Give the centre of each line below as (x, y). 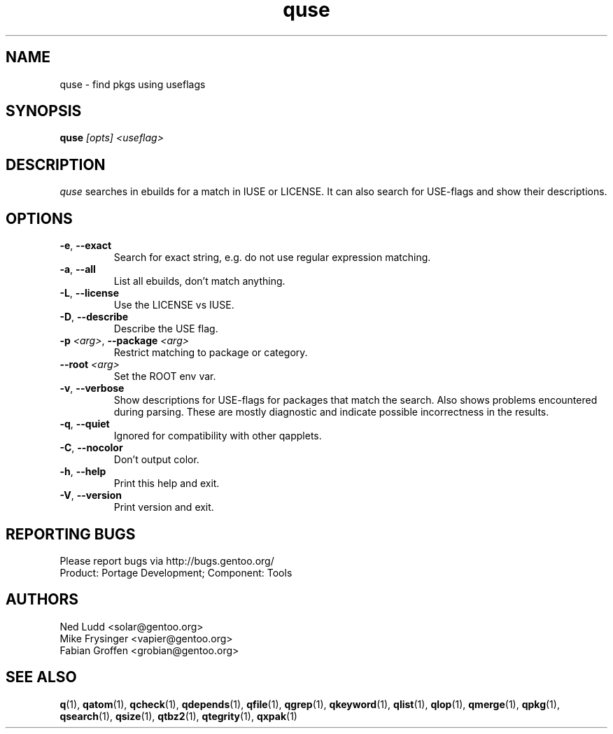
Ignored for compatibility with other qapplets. (218, 436)
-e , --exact (86, 246)
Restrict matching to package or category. (211, 353)
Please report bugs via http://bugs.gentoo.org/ (167, 560)
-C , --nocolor (91, 448)
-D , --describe (94, 317)
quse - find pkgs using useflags (133, 84)
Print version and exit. (164, 507)
